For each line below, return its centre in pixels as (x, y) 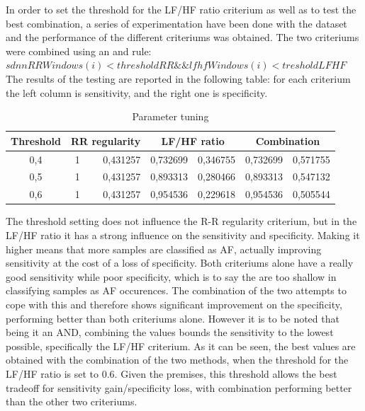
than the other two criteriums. (72, 401)
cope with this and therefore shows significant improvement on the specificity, (174, 304)
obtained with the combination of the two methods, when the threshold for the (177, 360)
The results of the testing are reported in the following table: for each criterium (178, 78)
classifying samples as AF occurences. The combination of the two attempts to (176, 290)
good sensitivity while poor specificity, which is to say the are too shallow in (171, 276)
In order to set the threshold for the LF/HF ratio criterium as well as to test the (181, 9)
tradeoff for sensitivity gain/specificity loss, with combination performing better (179, 387)
